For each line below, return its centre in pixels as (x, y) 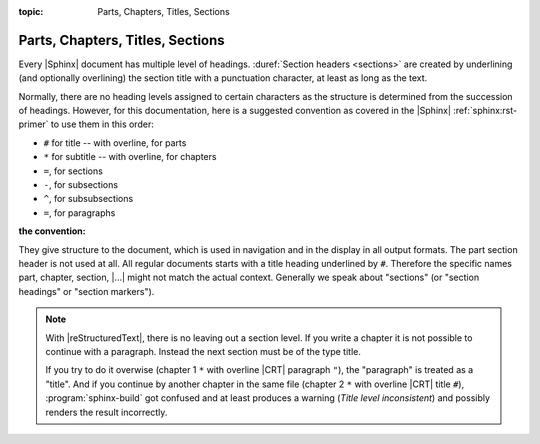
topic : (31, 11)
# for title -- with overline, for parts (115, 142)
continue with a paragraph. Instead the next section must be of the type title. (203, 351)
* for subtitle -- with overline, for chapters (130, 157)
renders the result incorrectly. (106, 412)
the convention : (52, 231)
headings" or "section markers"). (86, 291)
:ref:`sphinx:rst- (485, 111)
